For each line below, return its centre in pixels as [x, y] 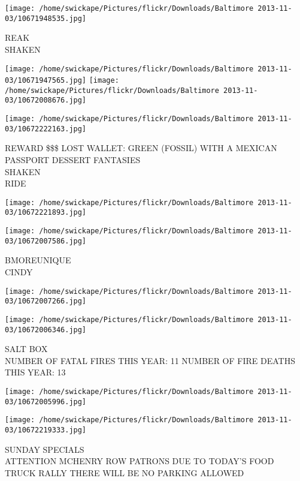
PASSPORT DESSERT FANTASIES [73, 160]
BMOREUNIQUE [38, 260]
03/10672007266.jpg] [46, 301]
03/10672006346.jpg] [46, 330]
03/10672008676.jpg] [46, 100]
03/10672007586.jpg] [46, 241]
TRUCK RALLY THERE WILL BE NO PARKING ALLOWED [125, 472]
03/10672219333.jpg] [46, 430]
